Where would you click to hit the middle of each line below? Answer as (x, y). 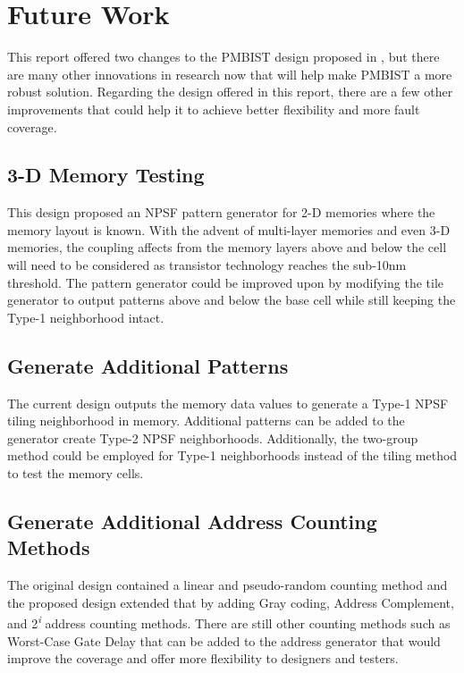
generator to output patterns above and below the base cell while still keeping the (232, 300)
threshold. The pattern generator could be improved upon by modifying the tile (225, 282)
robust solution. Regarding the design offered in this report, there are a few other (230, 92)
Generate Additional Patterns (148, 365)
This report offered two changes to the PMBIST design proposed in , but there (224, 57)
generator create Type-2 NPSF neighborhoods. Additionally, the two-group (213, 437)
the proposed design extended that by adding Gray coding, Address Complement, (231, 602)
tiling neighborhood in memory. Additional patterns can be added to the (206, 421)
